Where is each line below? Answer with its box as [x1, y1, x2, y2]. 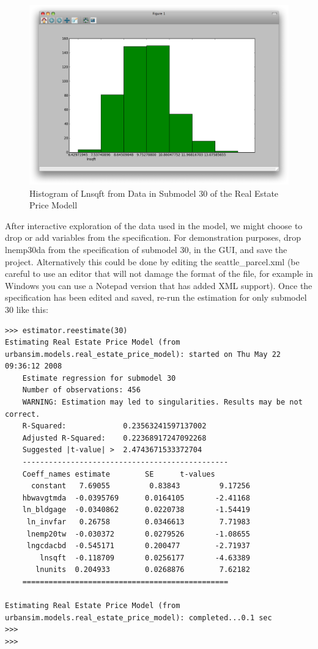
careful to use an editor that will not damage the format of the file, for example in [5, 267, 313, 280]
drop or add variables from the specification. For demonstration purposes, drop [5, 231, 301, 244]
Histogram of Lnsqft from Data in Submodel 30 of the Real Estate [29, 186, 279, 199]
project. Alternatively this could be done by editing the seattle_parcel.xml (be [5, 255, 300, 268]
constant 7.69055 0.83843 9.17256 [31, 482, 250, 491]
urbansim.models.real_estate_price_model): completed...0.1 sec [5, 613, 272, 622]
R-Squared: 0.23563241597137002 [22, 422, 207, 431]
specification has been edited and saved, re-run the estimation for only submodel [5, 291, 307, 304]
